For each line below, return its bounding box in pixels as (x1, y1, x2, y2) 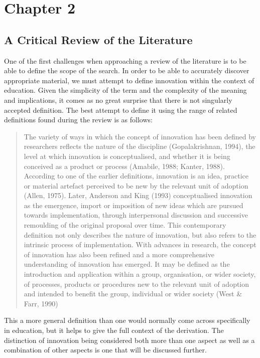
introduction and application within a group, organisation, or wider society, (24, 269, 256, 279)
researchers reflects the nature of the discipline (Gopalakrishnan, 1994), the (24, 141, 255, 151)
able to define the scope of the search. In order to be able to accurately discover (4, 65, 249, 76)
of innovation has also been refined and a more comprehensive (24, 249, 214, 259)
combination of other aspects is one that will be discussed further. (4, 344, 207, 355)
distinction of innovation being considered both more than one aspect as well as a (4, 334, 255, 345)
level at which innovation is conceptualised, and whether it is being (24, 150, 230, 161)
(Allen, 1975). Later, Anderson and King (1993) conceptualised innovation (24, 190, 252, 201)
